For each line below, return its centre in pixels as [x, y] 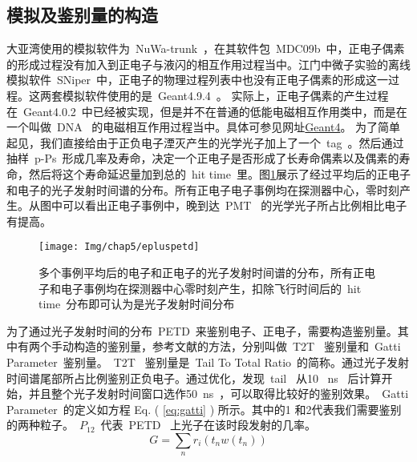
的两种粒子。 [40, 425]
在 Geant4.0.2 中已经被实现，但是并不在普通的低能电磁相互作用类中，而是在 [207, 111]
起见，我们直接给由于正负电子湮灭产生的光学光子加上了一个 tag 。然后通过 [205, 142]
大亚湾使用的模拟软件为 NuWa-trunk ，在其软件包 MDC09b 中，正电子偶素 [206, 48]
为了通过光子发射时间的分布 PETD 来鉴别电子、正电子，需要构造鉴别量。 [202, 330]
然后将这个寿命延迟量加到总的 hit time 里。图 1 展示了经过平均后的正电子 [219, 173]
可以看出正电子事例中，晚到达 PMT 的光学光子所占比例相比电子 [235, 205]
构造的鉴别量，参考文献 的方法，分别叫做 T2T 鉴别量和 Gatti [237, 346]
